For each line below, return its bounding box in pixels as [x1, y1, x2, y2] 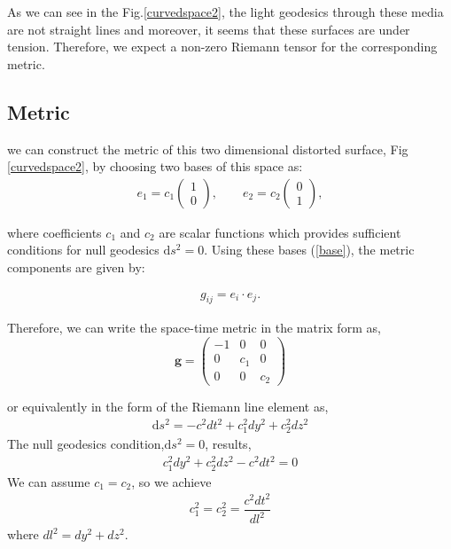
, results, [205, 435, 252, 453]
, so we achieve [131, 472, 212, 490]
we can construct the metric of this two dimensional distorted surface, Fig [7, 139, 408, 158]
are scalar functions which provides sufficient [159, 223, 401, 241]
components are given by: [7, 257, 145, 276]
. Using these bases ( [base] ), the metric [204, 240, 415, 259]
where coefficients [7, 223, 102, 241]
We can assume [7, 472, 90, 490]
